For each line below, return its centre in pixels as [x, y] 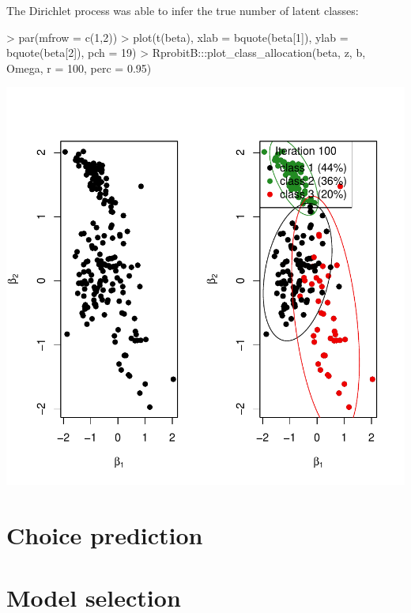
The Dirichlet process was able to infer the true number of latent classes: [183, 10]
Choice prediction [105, 535]
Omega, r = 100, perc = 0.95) [79, 68]
